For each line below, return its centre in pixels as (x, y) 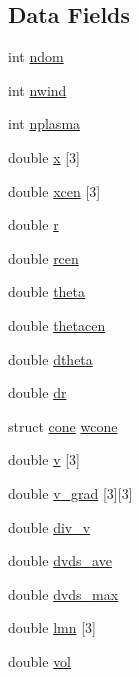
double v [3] (44, 459)
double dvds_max (63, 593)
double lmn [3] (52, 627)
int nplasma (44, 123)
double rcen (43, 257)
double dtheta (50, 358)
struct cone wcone (63, 425)
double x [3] (44, 156)
